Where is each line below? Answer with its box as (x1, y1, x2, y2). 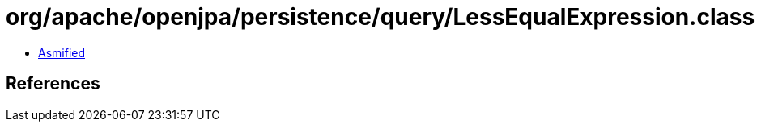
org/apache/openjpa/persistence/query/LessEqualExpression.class (6, 3, 755, 31)
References (6, 73, 100, 94)
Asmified (38, 45, 86, 60)
